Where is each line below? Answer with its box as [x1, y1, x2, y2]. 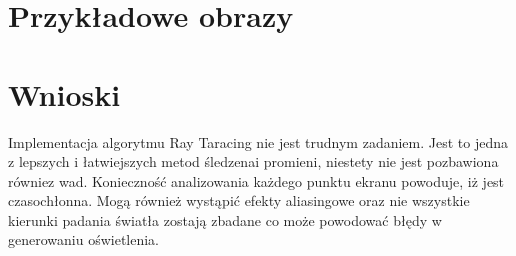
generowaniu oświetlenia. [8, 229, 160, 250]
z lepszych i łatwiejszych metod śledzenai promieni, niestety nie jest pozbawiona [8, 151, 499, 172]
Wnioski [8, 73, 121, 114]
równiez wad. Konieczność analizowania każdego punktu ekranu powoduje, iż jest [8, 170, 505, 191]
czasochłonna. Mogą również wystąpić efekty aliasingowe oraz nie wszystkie [8, 190, 470, 211]
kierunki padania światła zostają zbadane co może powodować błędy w [8, 209, 442, 230]
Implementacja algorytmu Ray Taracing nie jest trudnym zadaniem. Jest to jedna [8, 131, 508, 152]
